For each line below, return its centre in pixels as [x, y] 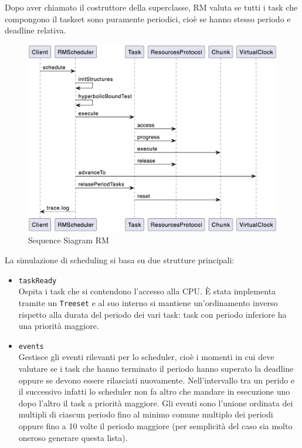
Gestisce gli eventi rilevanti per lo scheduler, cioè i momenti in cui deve [146, 357]
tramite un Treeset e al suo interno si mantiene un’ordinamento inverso [148, 302]
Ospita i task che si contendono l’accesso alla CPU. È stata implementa [147, 291]
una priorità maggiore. [59, 326]
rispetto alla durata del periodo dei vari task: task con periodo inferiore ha [152, 314]
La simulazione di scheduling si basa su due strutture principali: [120, 260]
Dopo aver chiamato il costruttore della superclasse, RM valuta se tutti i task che [151, 7]
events [31, 346]
